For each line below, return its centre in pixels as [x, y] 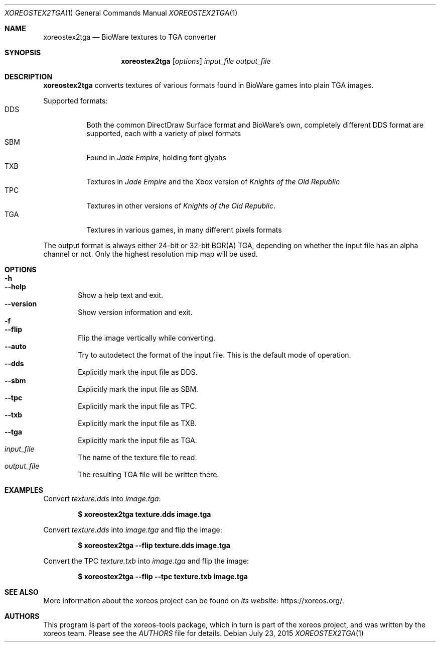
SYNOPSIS [23, 52]
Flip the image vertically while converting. [146, 338]
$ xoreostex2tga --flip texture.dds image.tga [154, 545]
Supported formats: [76, 101]
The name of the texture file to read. [137, 457]
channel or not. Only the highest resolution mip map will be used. [151, 254]
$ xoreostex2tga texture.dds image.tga [144, 514]
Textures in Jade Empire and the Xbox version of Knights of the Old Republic [213, 182]
